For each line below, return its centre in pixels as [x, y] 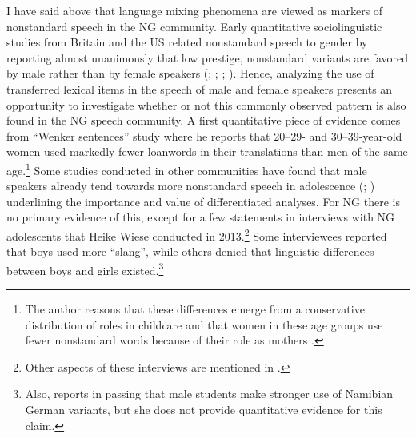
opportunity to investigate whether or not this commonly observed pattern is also [206, 104]
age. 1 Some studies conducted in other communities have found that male [187, 169]
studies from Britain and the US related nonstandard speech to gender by [187, 42]
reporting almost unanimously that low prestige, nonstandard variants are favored [207, 57]
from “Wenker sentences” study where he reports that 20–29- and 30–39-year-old [204, 135]
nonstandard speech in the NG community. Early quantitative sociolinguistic [194, 26]
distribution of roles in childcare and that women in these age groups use [204, 324]
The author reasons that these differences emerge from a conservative [195, 309]
